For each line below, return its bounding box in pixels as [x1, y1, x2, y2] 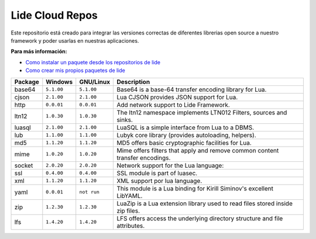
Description [116, 78, 150, 86]
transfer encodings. [116, 154, 171, 162]
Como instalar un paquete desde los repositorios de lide [25, 58, 161, 65]
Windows [46, 78, 73, 86]
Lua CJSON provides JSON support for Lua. [116, 93, 238, 101]
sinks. [116, 116, 133, 124]
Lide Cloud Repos [11, 9, 98, 22]
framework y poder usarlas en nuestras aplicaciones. [11, 37, 139, 44]
